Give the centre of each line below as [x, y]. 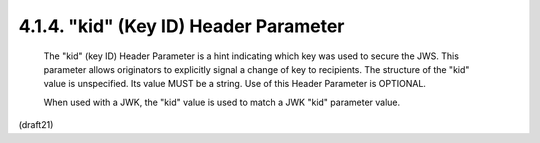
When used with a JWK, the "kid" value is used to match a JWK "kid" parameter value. [222, 102]
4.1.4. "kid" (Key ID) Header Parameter [181, 26]
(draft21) [36, 125]
